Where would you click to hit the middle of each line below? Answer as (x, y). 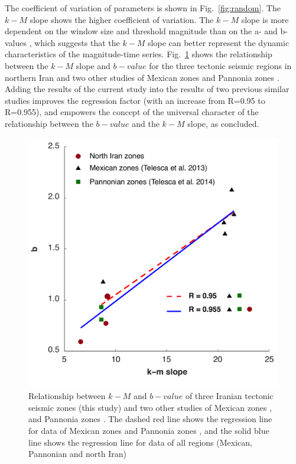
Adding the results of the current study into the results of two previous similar (147, 89)
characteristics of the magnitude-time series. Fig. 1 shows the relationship (139, 54)
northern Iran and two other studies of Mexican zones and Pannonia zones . (142, 77)
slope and (93, 65)
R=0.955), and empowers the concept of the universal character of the (132, 112)
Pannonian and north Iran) (77, 454)
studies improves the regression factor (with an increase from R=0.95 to (135, 100)
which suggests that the (77, 42)
